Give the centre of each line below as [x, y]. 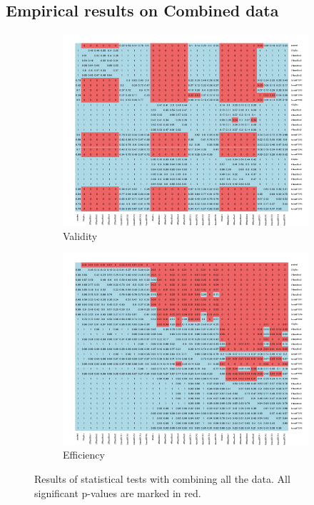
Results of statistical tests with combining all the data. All [162, 479]
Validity [80, 235]
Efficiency [84, 455]
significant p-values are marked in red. [118, 492]
